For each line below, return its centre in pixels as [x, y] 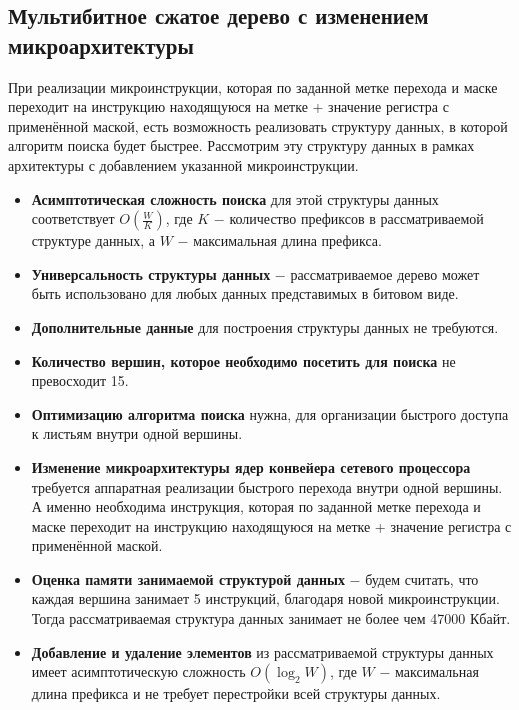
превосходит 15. [80, 380]
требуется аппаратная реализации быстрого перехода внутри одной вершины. [267, 486]
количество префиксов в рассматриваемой [356, 218]
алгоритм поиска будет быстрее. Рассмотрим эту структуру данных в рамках [241, 145]
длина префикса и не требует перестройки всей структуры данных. [236, 693]
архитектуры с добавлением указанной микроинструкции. [183, 164]
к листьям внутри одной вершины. [137, 433]
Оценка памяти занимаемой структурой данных [188, 578]
